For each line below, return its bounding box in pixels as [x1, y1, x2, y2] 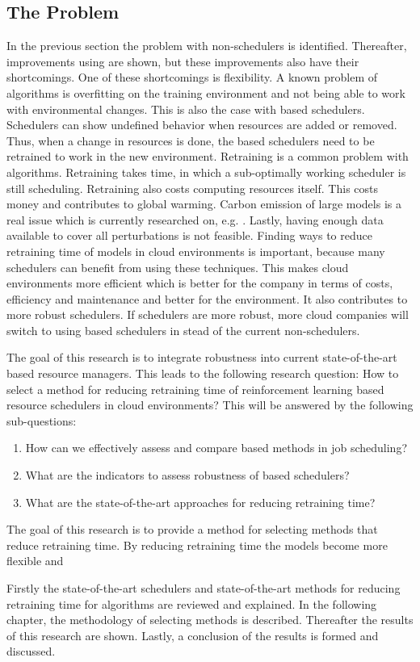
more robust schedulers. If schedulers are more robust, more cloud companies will [6, 306, 409, 323]
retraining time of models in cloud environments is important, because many [6, 242, 385, 259]
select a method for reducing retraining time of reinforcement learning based [6, 380, 384, 397]
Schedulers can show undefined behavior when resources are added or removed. [6, 116, 397, 133]
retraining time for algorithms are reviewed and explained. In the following [6, 595, 377, 612]
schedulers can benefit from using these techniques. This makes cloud [6, 258, 349, 275]
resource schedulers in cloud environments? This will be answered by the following [6, 396, 414, 413]
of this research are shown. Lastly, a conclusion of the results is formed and [6, 626, 379, 643]
